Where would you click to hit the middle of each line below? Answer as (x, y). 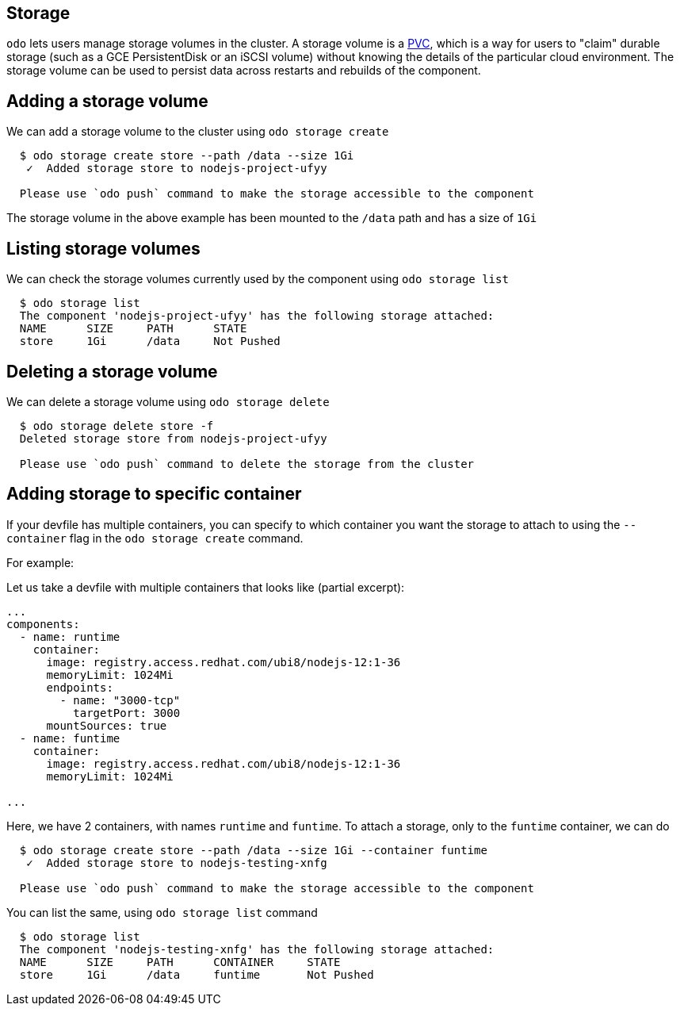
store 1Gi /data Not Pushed (150, 341)
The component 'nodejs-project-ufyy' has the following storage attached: (257, 316)
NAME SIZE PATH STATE (133, 329)
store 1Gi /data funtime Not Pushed (197, 974)
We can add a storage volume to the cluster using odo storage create (198, 132)
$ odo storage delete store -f (117, 425)
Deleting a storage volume (112, 371)
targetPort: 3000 (127, 713)
